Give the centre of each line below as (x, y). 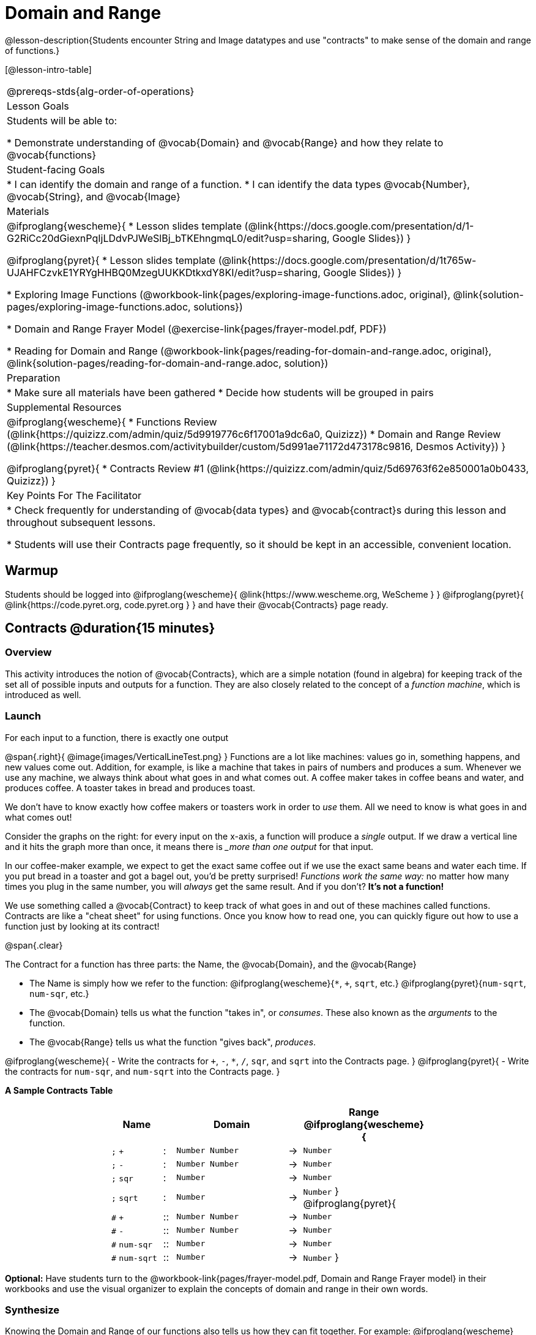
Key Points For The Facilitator (74, 495)
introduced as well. (43, 694)
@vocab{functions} (52, 155)
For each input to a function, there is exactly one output (117, 737)
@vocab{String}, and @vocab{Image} (94, 196)
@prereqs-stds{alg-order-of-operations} (101, 91)
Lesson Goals (38, 106)
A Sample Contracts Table (59, 1090)
